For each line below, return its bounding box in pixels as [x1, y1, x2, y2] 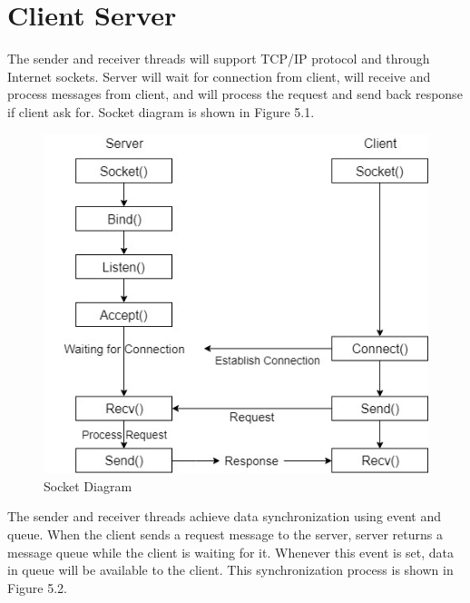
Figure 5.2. [7, 578, 67, 597]
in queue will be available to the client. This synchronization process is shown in [7, 560, 454, 579]
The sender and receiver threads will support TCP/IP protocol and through [7, 49, 430, 68]
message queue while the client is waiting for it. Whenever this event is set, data [7, 542, 455, 561]
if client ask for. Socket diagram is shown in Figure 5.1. [7, 102, 315, 121]
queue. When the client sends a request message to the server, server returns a [7, 525, 443, 544]
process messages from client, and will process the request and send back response [7, 84, 463, 104]
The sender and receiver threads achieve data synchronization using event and [7, 507, 442, 526]
